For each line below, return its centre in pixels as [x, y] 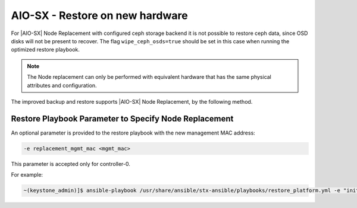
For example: [27, 175]
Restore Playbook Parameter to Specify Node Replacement [122, 119]
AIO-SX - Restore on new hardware [99, 15]
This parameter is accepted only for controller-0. [71, 164]
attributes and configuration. [62, 85]
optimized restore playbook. [45, 50]
